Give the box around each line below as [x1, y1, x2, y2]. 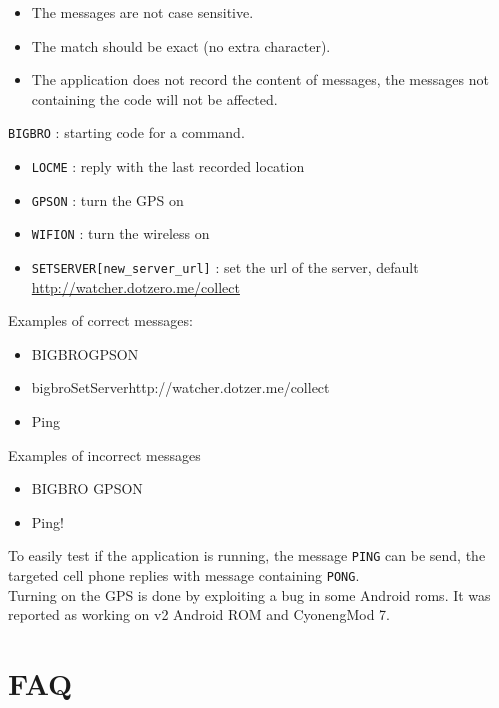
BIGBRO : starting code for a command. [8, 122, 245, 143]
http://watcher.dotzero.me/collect [31, 276, 240, 297]
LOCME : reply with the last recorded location [31, 156, 305, 177]
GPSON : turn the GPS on [31, 189, 184, 210]
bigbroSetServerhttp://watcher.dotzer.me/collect [31, 377, 330, 398]
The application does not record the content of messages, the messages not [31, 69, 489, 90]
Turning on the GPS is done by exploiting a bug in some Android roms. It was [8, 584, 491, 605]
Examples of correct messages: [8, 310, 193, 331]
